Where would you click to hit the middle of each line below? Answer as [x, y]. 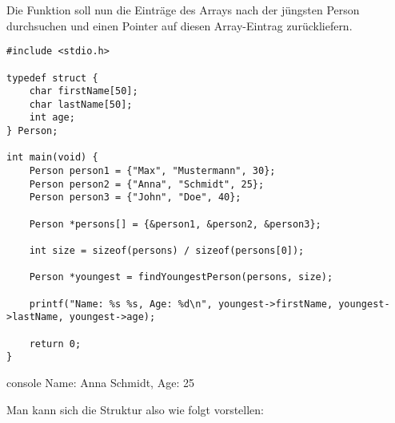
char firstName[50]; [84, 91]
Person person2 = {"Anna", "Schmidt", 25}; [147, 184]
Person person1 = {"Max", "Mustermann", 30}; [152, 171]
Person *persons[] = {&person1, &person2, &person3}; [175, 224]
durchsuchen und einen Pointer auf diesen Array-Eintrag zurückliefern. [180, 25]
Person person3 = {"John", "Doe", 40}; [135, 198]
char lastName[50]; [81, 104]
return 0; [55, 344]
